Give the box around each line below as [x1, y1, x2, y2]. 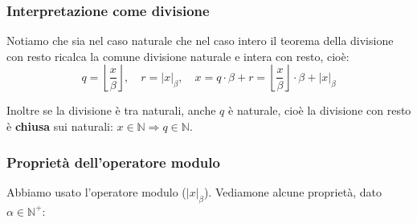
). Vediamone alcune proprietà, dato [203, 183, 382, 200]
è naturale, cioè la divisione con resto [228, 102, 411, 119]
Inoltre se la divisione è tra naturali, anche [6, 102, 216, 119]
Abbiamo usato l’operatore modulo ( [6, 183, 186, 200]
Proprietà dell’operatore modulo [6, 152, 220, 172]
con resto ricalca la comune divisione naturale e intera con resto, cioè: [6, 47, 350, 64]
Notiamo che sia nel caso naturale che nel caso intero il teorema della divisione [6, 32, 394, 49]
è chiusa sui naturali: [6, 118, 113, 134]
